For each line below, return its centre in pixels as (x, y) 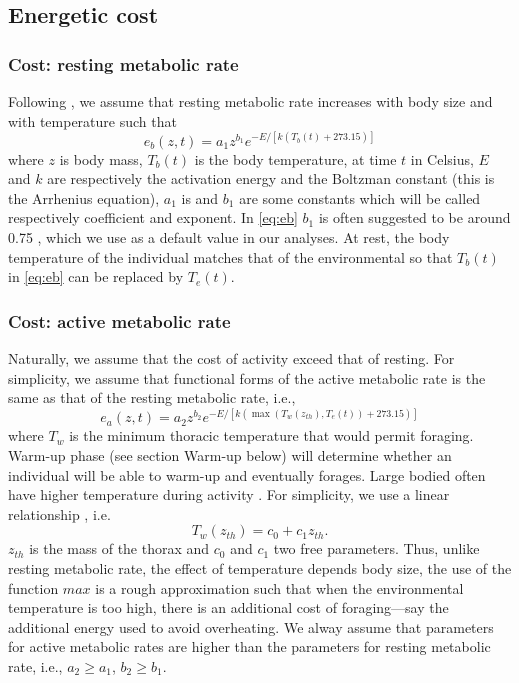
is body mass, (101, 158)
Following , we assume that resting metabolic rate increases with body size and (250, 101)
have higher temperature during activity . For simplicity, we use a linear (229, 494)
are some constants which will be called (360, 197)
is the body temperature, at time (295, 158)
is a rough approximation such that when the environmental (279, 587)
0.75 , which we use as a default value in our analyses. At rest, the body (229, 237)
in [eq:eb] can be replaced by (96, 276)
